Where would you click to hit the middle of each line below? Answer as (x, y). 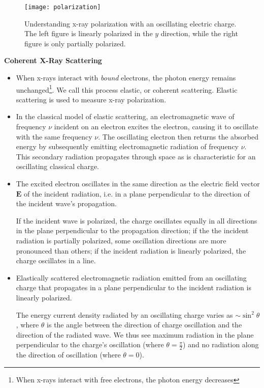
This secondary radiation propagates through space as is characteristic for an (136, 156)
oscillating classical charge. (57, 166)
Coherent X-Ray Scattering (53, 60)
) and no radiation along (221, 344)
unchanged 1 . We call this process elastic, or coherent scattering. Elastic (127, 89)
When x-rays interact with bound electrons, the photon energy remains (126, 78)
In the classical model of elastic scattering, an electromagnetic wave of (125, 116)
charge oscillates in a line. (56, 260)
